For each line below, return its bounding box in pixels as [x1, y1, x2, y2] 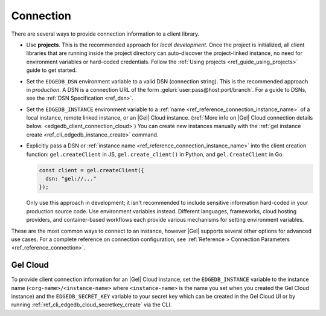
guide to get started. [26, 66, 77, 74]
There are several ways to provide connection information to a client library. [11, 30, 200, 37]
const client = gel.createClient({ [39, 167, 144, 173]
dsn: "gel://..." [45, 175, 97, 182]
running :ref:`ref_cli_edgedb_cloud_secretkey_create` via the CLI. [11, 301, 172, 308]
